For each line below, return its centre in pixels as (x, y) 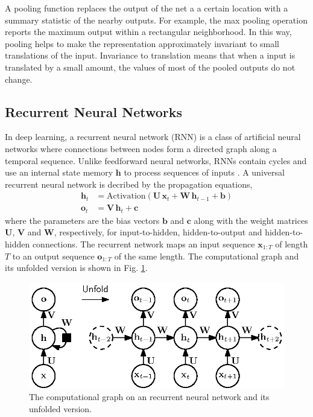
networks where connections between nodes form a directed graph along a (141, 148)
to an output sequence (53, 256)
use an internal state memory (59, 172)
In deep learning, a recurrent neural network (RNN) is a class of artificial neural (153, 137)
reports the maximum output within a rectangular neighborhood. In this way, (148, 32)
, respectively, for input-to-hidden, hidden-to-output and (158, 232)
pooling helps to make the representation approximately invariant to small (142, 43)
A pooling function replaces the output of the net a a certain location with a (147, 8)
